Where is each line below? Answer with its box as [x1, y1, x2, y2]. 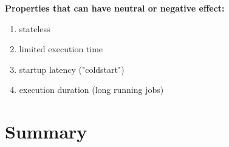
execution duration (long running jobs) [19, 83, 164, 96]
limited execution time [19, 43, 103, 55]
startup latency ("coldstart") [19, 63, 125, 75]
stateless [19, 22, 50, 35]
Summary [5, 119, 87, 144]
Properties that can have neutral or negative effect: [5, 2, 225, 14]
